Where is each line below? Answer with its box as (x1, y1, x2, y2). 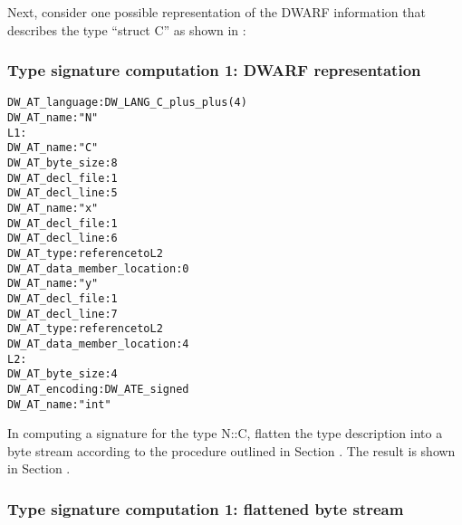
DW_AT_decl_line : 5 (7, 186, 118, 200)
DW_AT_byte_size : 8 (7, 157, 118, 170)
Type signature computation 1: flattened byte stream (7, 497, 404, 520)
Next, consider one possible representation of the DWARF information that (7, 3, 426, 21)
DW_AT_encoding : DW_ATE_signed (7, 382, 189, 396)
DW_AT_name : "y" (7, 277, 99, 291)
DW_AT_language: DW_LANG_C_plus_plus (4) (7, 96, 247, 110)
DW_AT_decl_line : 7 (7, 307, 118, 320)
